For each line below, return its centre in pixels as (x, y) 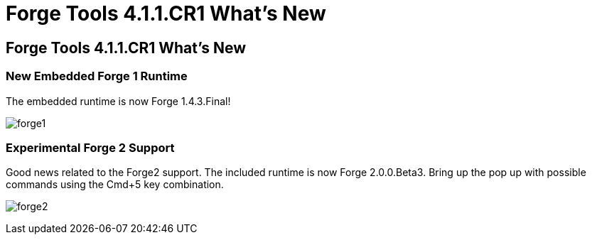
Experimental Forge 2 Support (90, 147)
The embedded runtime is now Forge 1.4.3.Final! (118, 101)
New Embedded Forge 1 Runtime (97, 76)
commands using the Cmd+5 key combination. (115, 185)
